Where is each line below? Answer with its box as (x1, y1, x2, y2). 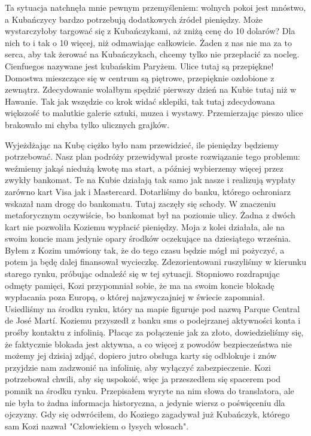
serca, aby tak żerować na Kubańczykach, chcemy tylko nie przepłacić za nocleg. (5, 48, 300, 60)
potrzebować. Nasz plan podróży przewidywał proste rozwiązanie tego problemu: (5, 150, 300, 163)
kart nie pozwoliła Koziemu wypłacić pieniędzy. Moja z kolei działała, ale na (5, 220, 285, 233)
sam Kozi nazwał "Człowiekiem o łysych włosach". (5, 419, 189, 432)
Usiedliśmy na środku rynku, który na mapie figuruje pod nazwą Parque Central (5, 302, 300, 315)
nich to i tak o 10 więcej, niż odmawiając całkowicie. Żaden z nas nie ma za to (5, 36, 292, 48)
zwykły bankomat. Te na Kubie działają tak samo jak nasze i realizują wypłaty (5, 173, 296, 186)
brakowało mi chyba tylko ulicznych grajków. (5, 118, 170, 130)
